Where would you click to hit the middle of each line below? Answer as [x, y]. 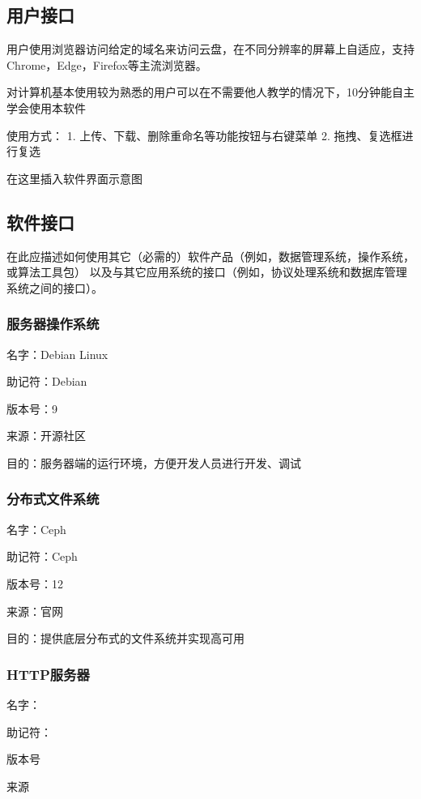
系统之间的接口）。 [55, 287]
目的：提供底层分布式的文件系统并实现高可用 [125, 638]
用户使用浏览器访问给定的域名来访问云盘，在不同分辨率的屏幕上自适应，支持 [210, 49]
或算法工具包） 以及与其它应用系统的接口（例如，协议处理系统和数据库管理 [207, 272]
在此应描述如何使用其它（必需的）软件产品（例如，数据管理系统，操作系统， [210, 256]
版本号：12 [35, 583]
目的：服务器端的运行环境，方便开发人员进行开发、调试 [154, 462]
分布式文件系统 [53, 499]
